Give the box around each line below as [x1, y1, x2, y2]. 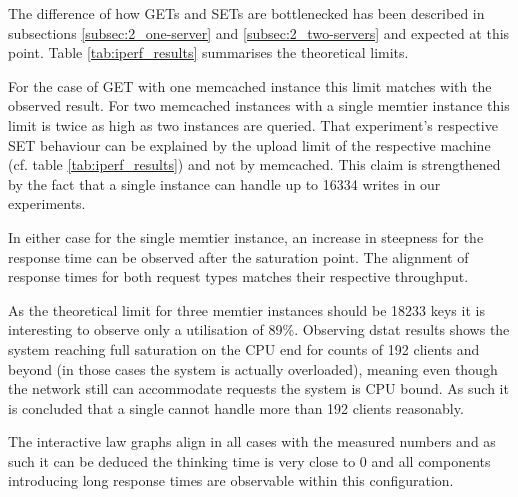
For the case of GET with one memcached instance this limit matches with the [8, 75, 492, 96]
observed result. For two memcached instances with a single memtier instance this [8, 95, 510, 116]
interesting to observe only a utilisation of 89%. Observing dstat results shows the [8, 319, 510, 340]
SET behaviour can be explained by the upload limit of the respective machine [8, 134, 491, 155]
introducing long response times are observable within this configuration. [8, 470, 454, 491]
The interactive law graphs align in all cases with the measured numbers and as [8, 431, 496, 452]
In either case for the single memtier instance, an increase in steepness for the [8, 226, 484, 247]
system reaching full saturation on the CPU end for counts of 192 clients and [8, 338, 480, 359]
